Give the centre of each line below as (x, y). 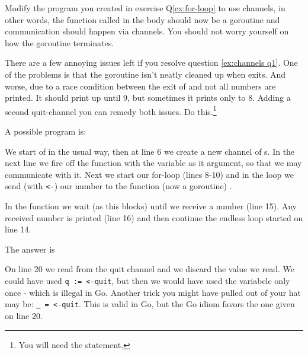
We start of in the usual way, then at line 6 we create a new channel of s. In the (150, 151)
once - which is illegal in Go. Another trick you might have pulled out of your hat (153, 292)
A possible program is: (46, 131)
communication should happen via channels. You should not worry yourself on (147, 31)
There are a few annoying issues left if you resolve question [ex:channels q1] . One (151, 63)
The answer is (30, 249)
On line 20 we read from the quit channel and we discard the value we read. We (150, 269)
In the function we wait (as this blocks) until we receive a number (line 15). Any (151, 206)
